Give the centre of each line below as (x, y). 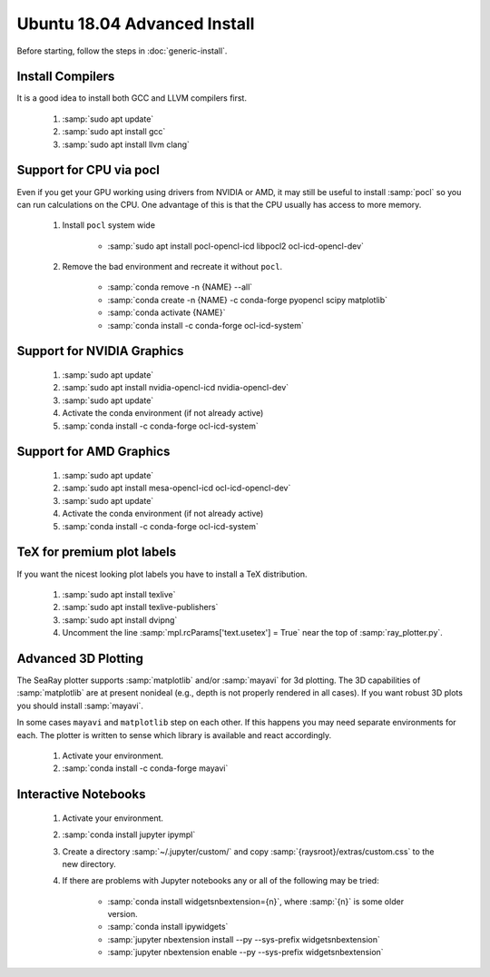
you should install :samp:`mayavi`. (80, 706)
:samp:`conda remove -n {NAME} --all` (180, 287)
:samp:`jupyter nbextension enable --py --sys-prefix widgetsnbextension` (246, 952)
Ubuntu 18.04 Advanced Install (136, 24)
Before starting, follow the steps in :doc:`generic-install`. (122, 51)
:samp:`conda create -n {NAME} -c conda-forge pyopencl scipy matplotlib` (248, 300)
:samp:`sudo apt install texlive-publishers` (140, 607)
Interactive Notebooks (81, 794)
